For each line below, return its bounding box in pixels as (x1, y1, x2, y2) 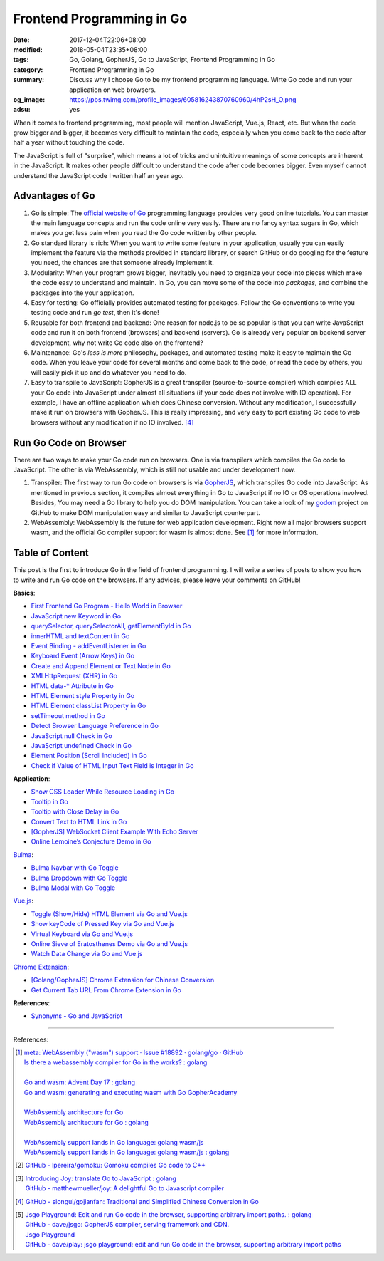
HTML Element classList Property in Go (31, 702, 146, 710)
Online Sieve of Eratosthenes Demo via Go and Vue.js (31, 939, 188, 948)
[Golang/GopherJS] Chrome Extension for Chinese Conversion (31, 976, 215, 985)
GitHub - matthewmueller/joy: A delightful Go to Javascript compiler (25, 1184, 224, 1193)
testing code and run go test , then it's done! (31, 308, 159, 317)
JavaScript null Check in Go (31, 731, 113, 740)
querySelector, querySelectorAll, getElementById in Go (31, 622, 191, 630)
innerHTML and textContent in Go (31, 631, 130, 640)
